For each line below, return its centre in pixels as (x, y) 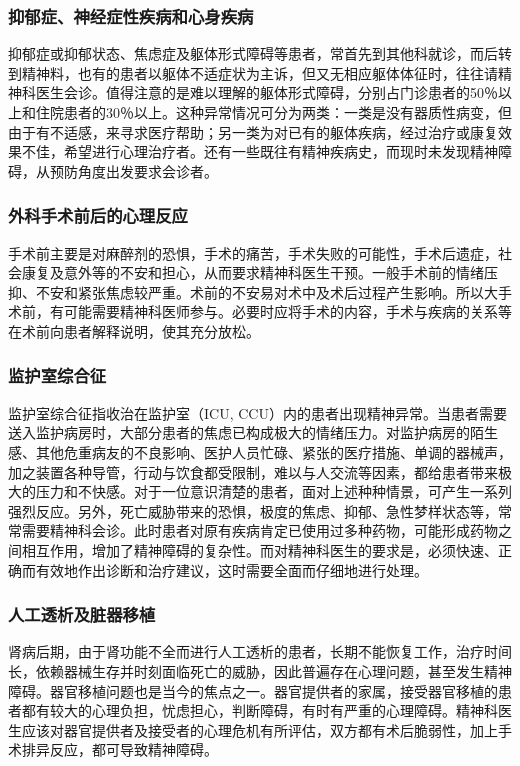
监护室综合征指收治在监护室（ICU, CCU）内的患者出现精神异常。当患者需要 (257, 412)
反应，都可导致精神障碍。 (133, 749)
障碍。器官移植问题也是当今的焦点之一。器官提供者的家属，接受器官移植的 (253, 690)
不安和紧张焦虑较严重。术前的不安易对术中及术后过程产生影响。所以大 (266, 291)
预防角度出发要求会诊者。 (133, 170)
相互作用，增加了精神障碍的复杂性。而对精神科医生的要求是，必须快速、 (259, 549)
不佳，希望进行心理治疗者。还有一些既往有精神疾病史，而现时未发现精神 (259, 151)
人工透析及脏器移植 (82, 614)
